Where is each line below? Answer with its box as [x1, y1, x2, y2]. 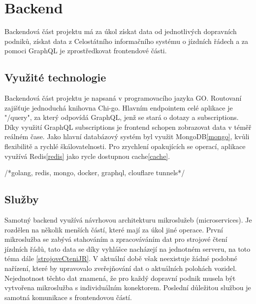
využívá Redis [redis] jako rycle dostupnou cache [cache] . [4, 151, 170, 161]
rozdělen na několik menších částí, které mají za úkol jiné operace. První [4, 224, 223, 234]
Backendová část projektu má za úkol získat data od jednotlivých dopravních [4, 26, 237, 37]
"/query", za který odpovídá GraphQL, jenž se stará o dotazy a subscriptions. [4, 112, 239, 122]
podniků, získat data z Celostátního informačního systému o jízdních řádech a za [4, 36, 249, 46]
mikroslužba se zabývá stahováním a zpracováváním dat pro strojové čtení [4, 234, 227, 244]
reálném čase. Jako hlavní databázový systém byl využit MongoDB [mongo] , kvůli [4, 131, 250, 142]
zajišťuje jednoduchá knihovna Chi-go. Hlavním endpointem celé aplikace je [4, 102, 233, 113]
